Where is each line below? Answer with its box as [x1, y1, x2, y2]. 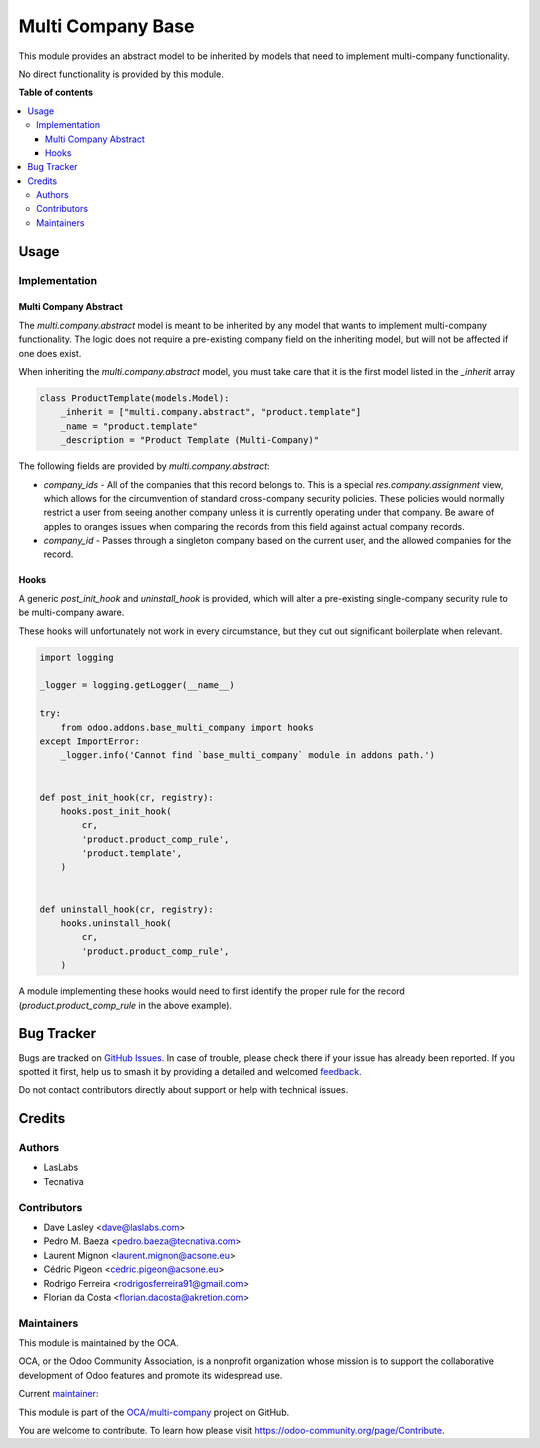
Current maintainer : [18, 1388, 99, 1400]
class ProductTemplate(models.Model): [39, 392, 230, 404]
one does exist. [18, 347, 82, 359]
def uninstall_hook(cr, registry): [39, 903, 214, 915]
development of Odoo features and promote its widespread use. [18, 1369, 283, 1381]
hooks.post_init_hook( [60, 805, 172, 817]
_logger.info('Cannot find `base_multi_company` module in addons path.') [60, 750, 435, 761]
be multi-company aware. [18, 606, 125, 619]
